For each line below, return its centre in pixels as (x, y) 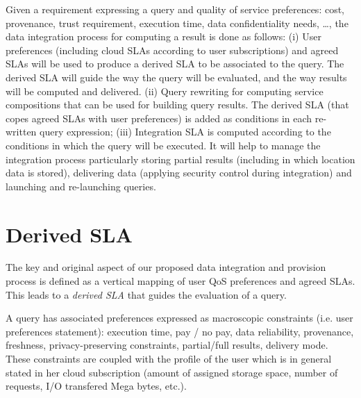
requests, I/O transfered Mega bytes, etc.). (96, 386)
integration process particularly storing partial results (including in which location (180, 159)
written (21, 132)
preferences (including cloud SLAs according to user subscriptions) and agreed (172, 50)
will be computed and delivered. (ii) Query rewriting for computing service (165, 91)
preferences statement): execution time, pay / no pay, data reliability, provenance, (180, 331)
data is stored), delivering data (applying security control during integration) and (179, 173)
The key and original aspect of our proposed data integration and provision (166, 267)
